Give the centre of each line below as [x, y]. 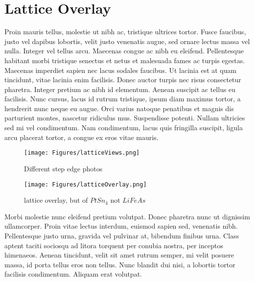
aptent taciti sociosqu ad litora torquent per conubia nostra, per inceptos [114, 245]
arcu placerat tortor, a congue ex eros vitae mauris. [81, 137]
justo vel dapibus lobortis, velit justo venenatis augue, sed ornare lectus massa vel [127, 41]
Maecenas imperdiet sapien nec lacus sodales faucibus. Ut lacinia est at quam [121, 70]
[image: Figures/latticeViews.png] [82, 153]
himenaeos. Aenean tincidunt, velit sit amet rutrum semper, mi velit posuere [119, 255]
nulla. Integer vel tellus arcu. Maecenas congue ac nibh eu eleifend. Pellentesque [124, 51]
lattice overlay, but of [56, 200]
